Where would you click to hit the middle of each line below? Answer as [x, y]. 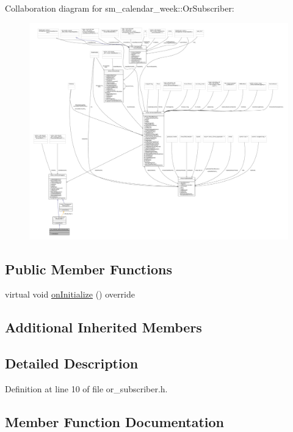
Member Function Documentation [115, 421]
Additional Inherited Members [103, 327]
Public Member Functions [89, 269]
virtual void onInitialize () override [70, 294]
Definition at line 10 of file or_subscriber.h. [86, 388]
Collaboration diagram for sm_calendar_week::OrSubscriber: [120, 8]
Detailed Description [72, 363]
